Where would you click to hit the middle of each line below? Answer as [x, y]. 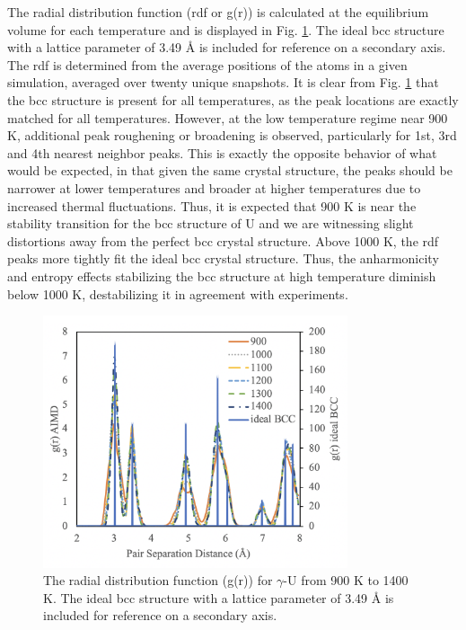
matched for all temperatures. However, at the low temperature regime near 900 [228, 117]
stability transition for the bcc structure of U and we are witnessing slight [211, 223]
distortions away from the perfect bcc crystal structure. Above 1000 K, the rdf [223, 240]
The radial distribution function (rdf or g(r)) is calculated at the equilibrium [218, 12]
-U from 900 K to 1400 [346, 580]
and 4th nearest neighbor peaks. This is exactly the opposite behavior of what [222, 152]
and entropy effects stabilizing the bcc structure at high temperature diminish [222, 275]
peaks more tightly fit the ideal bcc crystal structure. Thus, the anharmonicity [223, 258]
